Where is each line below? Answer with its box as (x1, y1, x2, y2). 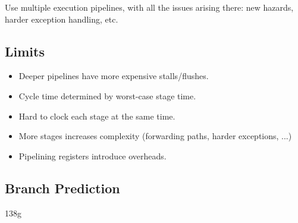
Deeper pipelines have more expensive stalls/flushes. (18, 70, 209, 82)
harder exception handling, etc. (5, 12, 118, 25)
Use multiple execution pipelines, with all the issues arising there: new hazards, (5, 1, 294, 13)
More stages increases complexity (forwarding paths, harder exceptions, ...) (18, 130, 292, 142)
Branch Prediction (5, 178, 120, 197)
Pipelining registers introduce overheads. (18, 149, 167, 162)
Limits (5, 42, 45, 60)
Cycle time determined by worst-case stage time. (18, 89, 196, 102)
